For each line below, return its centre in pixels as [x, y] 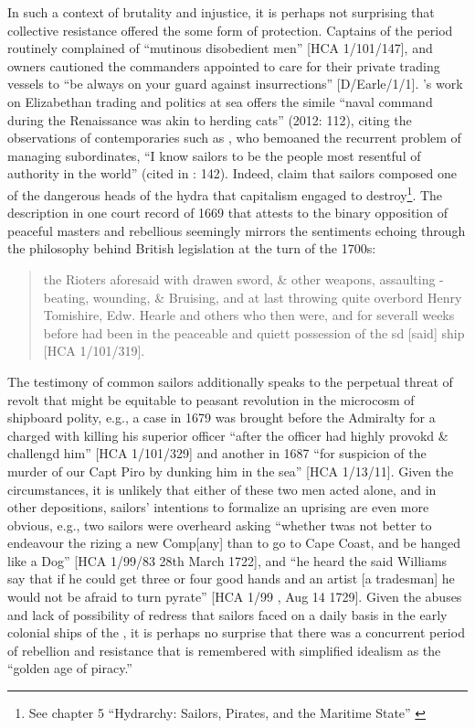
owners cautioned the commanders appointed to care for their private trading [224, 65]
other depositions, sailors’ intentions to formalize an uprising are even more [218, 507]
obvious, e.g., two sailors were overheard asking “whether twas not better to [220, 525]
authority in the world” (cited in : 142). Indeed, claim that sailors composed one [232, 173]
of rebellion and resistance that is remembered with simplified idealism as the [224, 650]
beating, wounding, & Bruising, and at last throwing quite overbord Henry [253, 297]
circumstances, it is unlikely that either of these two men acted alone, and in [222, 489]
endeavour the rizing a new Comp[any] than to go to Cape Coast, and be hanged [234, 543]
